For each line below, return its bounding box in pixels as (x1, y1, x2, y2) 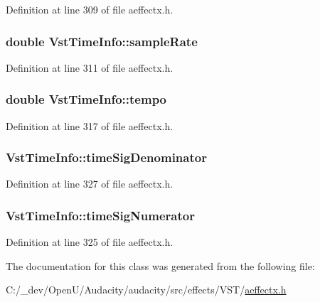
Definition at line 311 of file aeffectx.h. (6, 60, 174, 75)
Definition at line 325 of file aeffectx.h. (6, 234, 174, 249)
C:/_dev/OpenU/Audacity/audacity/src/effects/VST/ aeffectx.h (6, 282, 287, 297)
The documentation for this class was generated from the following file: (6, 258, 315, 273)
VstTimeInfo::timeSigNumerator (6, 206, 195, 224)
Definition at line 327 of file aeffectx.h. (6, 176, 174, 191)
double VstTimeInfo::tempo (6, 90, 167, 108)
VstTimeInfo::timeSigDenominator (6, 149, 207, 166)
